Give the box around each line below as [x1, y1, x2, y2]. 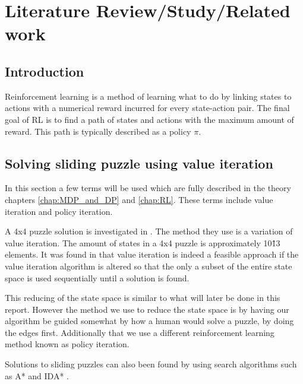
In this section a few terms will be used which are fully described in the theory [5, 182, 291, 194]
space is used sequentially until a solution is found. [5, 271, 190, 284]
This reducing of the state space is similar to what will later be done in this [5, 291, 280, 304]
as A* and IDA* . [5, 369, 69, 382]
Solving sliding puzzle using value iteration [5, 154, 273, 172]
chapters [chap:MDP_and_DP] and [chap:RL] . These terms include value [5, 193, 273, 205]
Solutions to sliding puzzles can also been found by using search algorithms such [5, 358, 297, 370]
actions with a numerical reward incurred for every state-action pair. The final [5, 101, 290, 114]
